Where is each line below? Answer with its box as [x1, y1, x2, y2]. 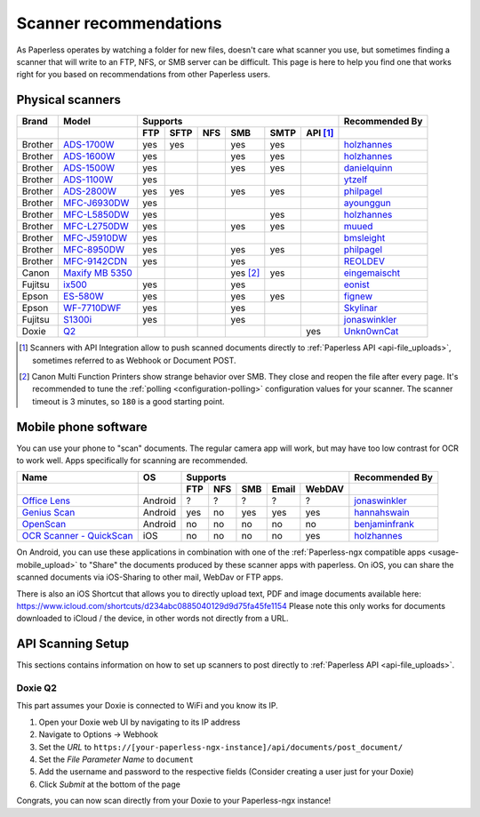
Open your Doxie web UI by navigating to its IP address [38, 717, 241, 727]
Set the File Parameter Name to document [38, 754, 195, 765]
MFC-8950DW [63, 244, 124, 256]
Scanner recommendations [16, 13, 222, 33]
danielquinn [343, 162, 393, 174]
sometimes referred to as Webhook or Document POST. [32, 355, 236, 365]
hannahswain [354, 507, 411, 519]
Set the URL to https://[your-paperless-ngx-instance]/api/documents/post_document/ [38, 741, 404, 752]
